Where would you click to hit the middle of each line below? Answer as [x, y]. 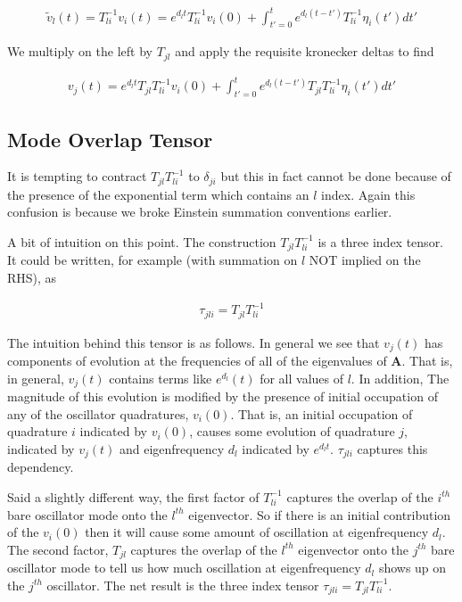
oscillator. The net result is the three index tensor [183, 585]
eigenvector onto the [353, 549]
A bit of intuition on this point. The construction [142, 241]
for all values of [301, 378]
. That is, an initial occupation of [322, 413]
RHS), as [32, 277]
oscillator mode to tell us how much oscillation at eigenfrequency [184, 568]
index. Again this [368, 194]
